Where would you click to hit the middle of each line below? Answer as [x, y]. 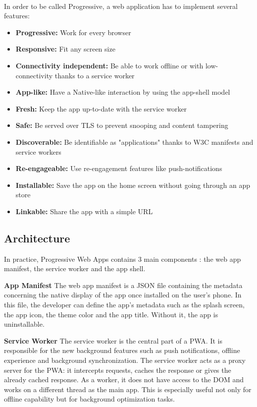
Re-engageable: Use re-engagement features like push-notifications [119, 168]
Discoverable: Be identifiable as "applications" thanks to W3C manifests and [134, 142]
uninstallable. [24, 324]
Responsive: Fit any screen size [65, 49]
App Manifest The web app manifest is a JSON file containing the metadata [123, 285]
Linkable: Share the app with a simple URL [84, 211]
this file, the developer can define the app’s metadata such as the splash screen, [124, 305]
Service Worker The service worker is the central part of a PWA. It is [113, 340]
